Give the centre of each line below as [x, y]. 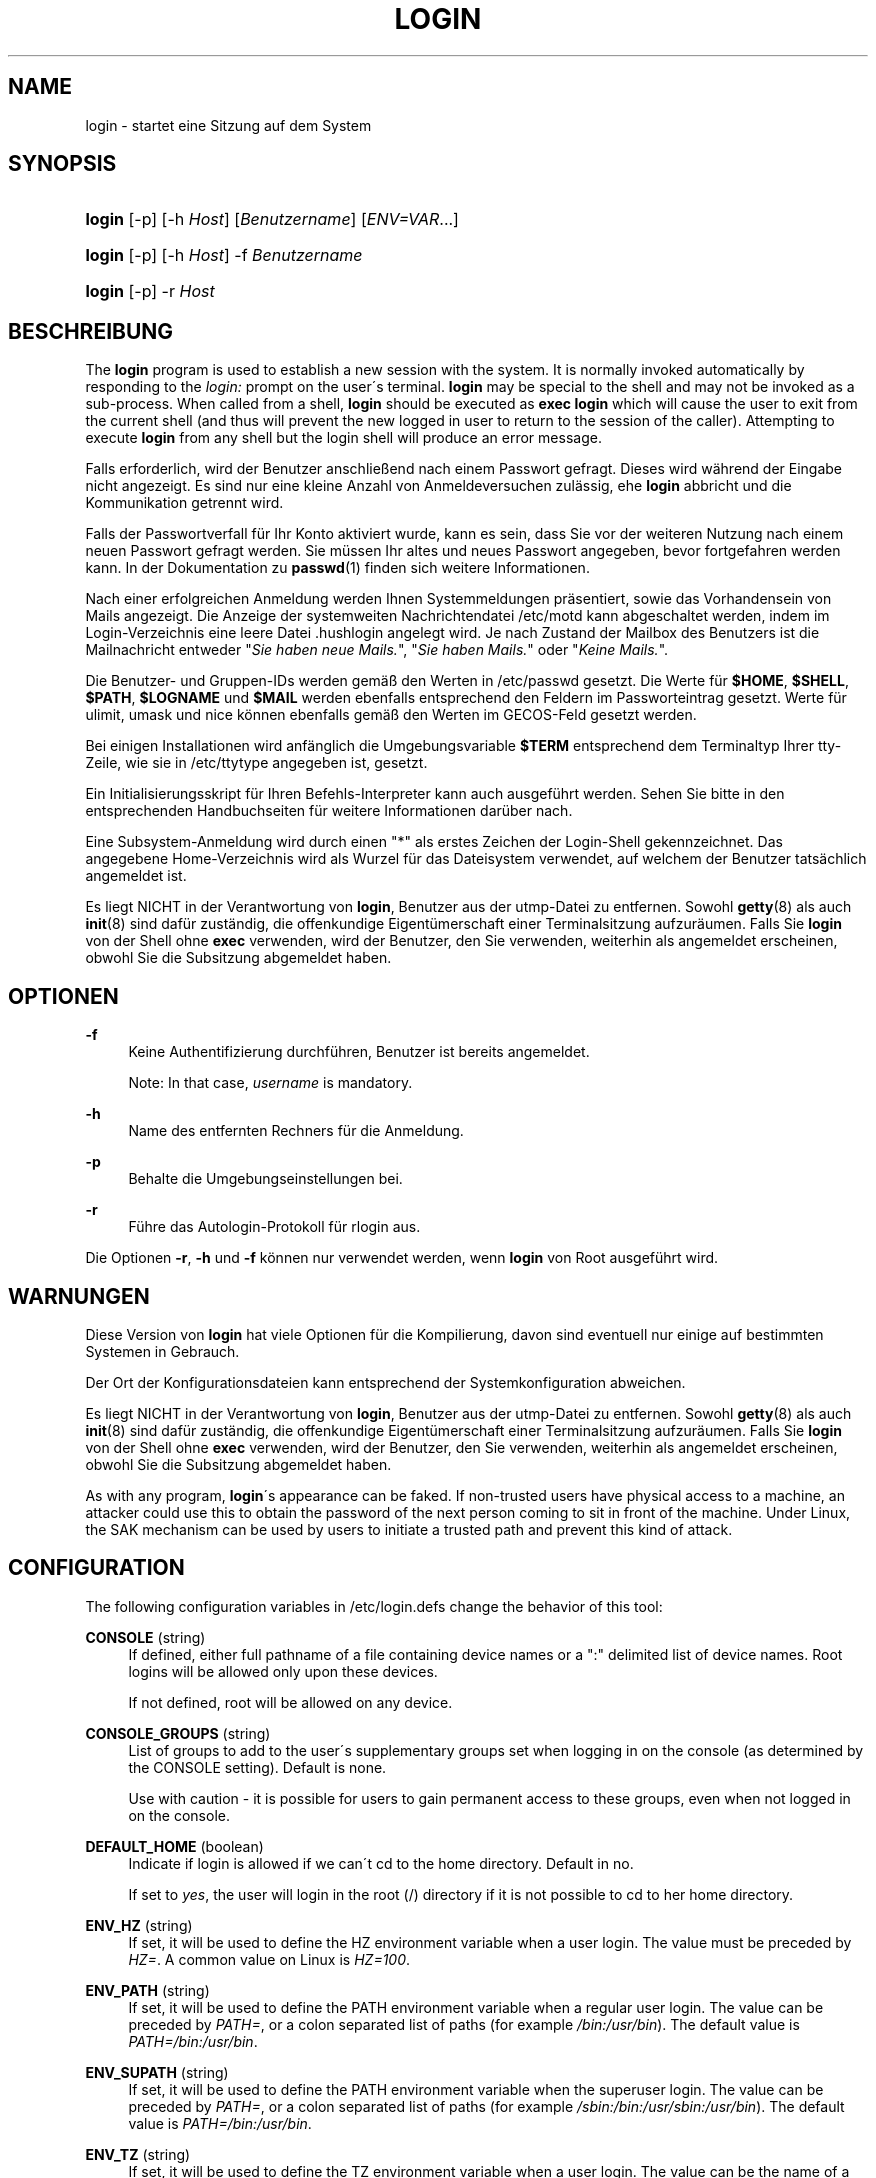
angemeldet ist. [136, 876]
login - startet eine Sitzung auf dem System [228, 125]
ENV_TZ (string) [138, 2154]
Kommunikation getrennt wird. [184, 503]
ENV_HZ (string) [139, 1925]
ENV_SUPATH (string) [157, 2072]
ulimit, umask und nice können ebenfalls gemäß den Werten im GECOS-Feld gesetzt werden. [391, 715]
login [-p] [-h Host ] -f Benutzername [224, 255]
